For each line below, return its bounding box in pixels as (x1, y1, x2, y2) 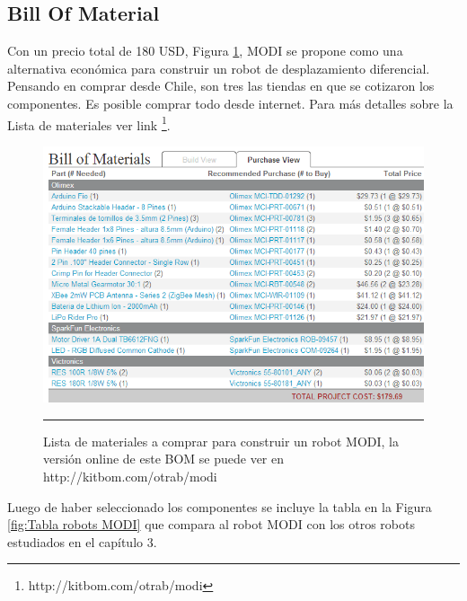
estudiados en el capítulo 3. (7, 532, 157, 551)
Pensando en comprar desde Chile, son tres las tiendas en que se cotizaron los (7, 76, 435, 95)
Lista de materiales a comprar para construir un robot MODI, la (43, 431, 400, 450)
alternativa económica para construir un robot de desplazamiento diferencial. (7, 58, 430, 77)
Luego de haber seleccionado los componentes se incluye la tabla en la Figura (7, 497, 432, 516)
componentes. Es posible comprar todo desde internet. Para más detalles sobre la (7, 93, 454, 112)
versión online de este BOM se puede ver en (43, 449, 285, 468)
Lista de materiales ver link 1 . (7, 112, 171, 134)
